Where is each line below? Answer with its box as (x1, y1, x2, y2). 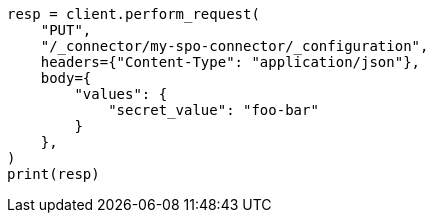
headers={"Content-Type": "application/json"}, (40, 54, 421, 70)
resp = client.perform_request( (7, 6, 260, 22)
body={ (40, 70, 92, 86)
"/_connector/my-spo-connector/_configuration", (40, 38, 429, 54)
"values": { (74, 86, 168, 102)
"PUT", (40, 22, 92, 38)
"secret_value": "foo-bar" (108, 102, 319, 118)
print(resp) (7, 166, 100, 182)
